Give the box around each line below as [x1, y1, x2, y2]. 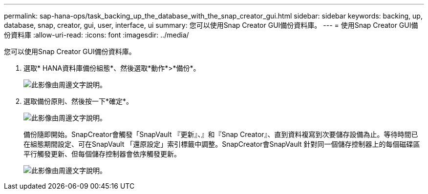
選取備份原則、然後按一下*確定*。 [23, 97, 133, 105]
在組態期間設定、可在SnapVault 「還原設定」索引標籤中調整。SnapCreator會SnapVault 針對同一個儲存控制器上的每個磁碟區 [23, 140, 420, 148]
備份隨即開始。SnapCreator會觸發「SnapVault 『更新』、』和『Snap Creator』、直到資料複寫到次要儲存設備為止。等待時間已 [23, 130, 418, 138]
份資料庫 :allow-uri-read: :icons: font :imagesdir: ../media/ [4, 31, 189, 39]
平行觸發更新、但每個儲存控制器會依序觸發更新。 [23, 150, 181, 158]
